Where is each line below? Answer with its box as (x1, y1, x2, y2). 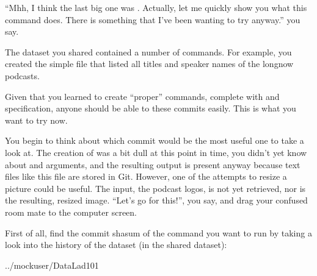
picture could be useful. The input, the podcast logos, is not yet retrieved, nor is (5, 182, 306, 194)
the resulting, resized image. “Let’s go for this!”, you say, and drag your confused (5, 194, 308, 207)
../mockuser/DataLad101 (5, 258, 99, 271)
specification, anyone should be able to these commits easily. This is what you (5, 102, 296, 115)
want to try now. (5, 113, 68, 126)
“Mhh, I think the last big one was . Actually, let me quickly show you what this (5, 1, 307, 13)
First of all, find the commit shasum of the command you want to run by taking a (5, 226, 312, 239)
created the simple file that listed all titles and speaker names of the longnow (5, 57, 294, 70)
